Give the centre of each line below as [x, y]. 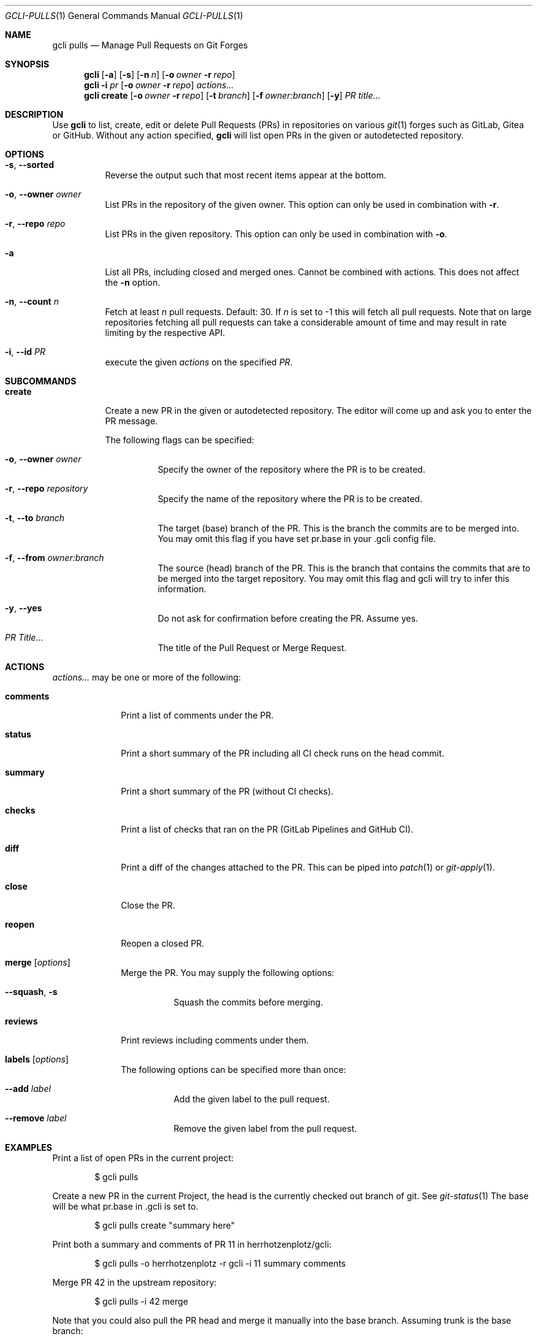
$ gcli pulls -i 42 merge [141, 1301]
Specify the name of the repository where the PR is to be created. [290, 499]
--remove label [36, 1118]
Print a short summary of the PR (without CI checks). [227, 791]
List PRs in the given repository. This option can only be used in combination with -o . [276, 234]
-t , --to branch [35, 518]
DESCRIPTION [34, 114]
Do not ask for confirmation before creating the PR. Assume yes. [288, 618]
